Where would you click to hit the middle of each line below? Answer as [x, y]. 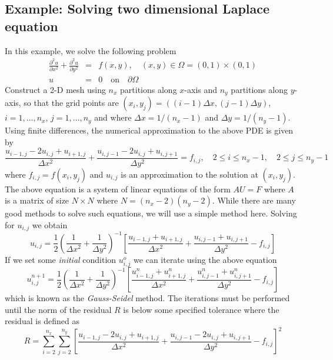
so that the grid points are [71, 103]
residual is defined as [42, 321]
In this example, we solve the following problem [91, 50]
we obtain [50, 224]
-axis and [201, 89]
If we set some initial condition [61, 259]
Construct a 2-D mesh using [55, 89]
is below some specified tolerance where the [201, 309]
